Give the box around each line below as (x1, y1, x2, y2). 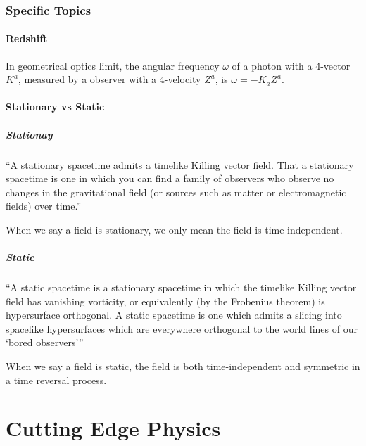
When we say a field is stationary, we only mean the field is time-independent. (6, 222, 343, 236)
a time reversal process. (6, 372, 107, 387)
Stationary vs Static (6, 99, 105, 114)
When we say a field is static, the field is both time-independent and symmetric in (6, 359, 360, 374)
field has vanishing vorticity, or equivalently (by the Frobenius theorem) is (6, 293, 325, 308)
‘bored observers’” (6, 335, 84, 350)
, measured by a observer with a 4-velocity (18, 72, 201, 87)
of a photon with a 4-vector (232, 58, 351, 72)
